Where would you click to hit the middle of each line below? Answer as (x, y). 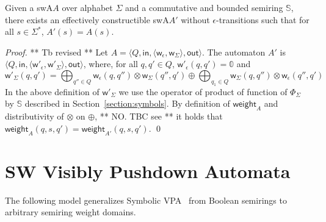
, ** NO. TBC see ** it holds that (159, 116)
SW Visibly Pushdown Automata (148, 170)
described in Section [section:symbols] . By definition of (127, 103)
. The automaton (234, 52)
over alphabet (87, 7)
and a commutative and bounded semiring (204, 7)
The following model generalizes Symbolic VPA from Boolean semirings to (146, 200)
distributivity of (34, 116)
